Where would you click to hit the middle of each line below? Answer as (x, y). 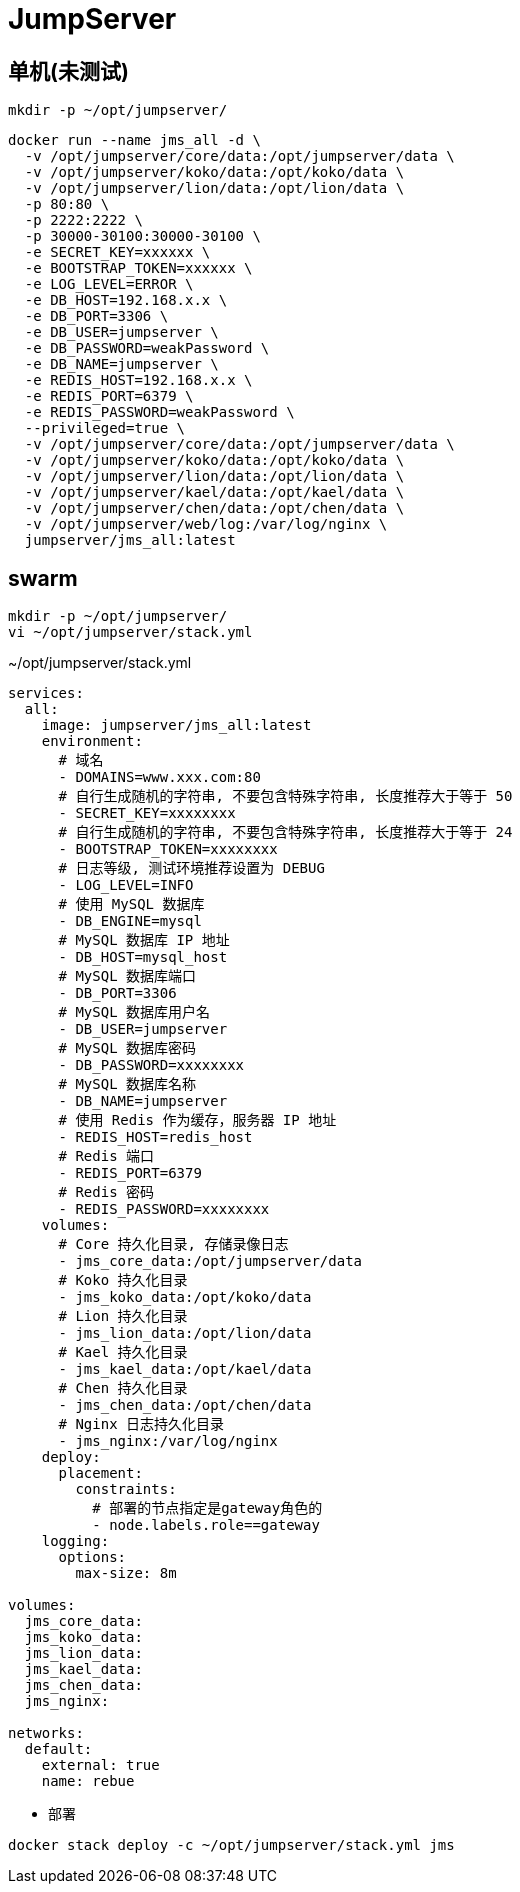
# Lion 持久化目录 (123, 1316)
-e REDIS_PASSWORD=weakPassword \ (159, 412)
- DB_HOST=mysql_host (143, 957)
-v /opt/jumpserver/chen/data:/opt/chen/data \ (214, 508)
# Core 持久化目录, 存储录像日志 (173, 1244)
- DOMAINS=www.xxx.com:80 (159, 777)
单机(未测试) (68, 71)
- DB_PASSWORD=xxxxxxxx (151, 1065)
